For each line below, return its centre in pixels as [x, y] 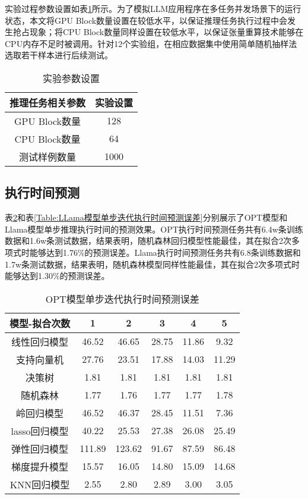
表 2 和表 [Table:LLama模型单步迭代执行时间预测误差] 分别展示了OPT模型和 [146, 217]
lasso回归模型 [40, 431]
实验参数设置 [72, 78]
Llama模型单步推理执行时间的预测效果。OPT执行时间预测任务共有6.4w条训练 [154, 229]
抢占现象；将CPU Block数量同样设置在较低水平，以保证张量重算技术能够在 [158, 32]
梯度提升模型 [40, 466]
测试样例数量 [48, 156]
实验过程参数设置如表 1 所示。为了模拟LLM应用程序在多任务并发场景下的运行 [153, 8]
